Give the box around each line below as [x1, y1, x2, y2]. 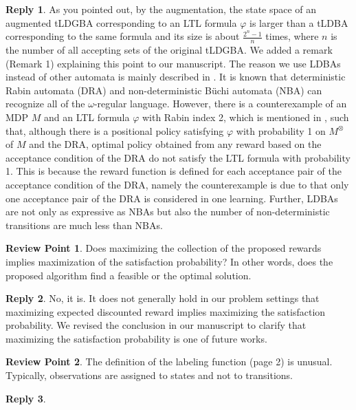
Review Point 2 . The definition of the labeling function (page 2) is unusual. [5, 354, 333, 369]
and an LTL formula [43, 109, 130, 124]
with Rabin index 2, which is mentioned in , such [142, 109, 349, 124]
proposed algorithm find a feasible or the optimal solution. [5, 268, 252, 282]
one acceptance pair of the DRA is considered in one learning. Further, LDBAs [5, 191, 338, 205]
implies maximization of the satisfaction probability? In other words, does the [5, 254, 333, 268]
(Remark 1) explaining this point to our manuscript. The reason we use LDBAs [5, 56, 341, 70]
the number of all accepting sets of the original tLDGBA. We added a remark [5, 43, 333, 57]
